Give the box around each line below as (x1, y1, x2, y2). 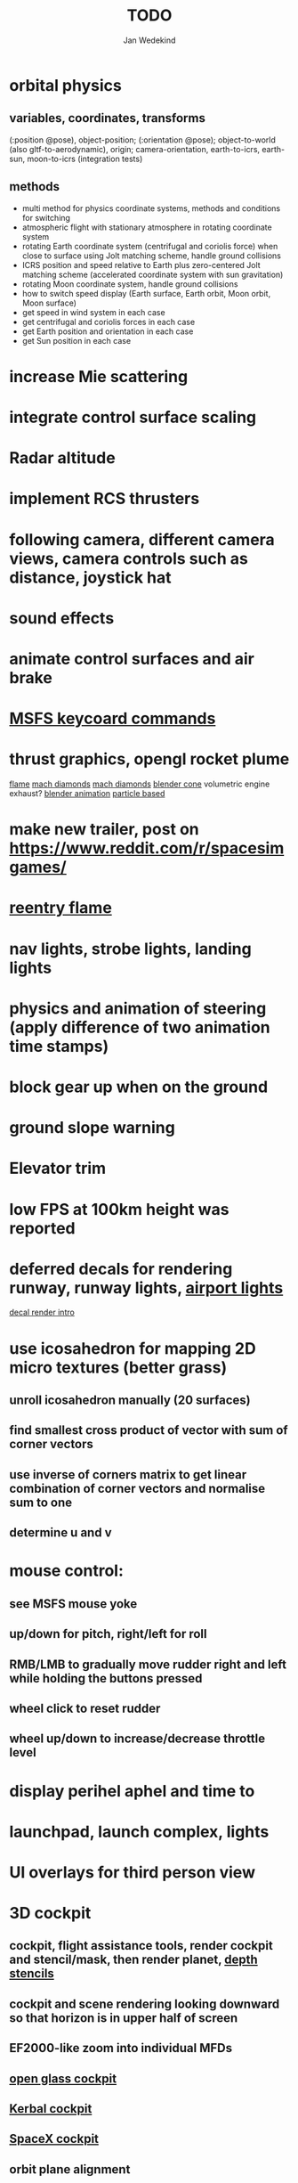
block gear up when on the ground (9, 1077, 269, 1096)
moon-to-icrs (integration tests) (26, 153, 143, 164)
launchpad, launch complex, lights (9, 1821, 270, 1842)
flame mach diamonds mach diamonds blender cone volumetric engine (9, 778, 270, 789)
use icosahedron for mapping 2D (9, 1338, 256, 1358)
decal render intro (9, 1307, 76, 1318)
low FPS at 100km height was (9, 1199, 230, 1219)
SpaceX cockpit (9, 2131, 100, 2146)
